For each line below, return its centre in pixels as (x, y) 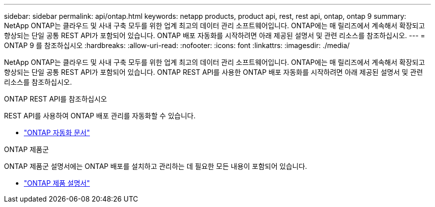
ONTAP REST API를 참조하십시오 (56, 99)
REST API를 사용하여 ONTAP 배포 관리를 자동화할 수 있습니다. (100, 116)
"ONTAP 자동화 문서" (57, 132)
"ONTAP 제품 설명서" (57, 183)
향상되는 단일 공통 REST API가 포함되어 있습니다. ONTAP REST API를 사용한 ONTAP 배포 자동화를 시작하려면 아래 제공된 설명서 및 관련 (214, 72)
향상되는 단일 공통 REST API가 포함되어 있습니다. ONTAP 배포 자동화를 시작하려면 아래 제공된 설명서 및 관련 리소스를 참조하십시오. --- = (215, 35)
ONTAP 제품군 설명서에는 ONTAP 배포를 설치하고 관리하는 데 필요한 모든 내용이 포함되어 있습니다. (156, 166)
